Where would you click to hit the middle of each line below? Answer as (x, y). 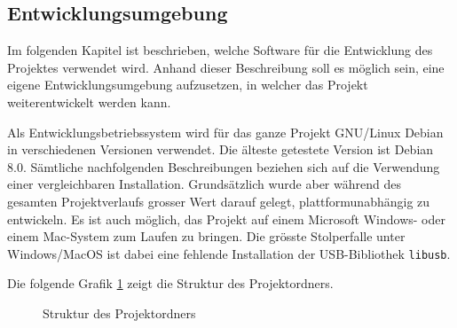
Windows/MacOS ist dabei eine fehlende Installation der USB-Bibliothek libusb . (229, 253)
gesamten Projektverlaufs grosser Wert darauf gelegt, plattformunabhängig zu (219, 201)
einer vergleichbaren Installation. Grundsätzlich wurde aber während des (204, 184)
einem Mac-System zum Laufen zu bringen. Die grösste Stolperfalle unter (206, 236)
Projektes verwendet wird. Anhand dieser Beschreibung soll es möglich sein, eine (226, 67)
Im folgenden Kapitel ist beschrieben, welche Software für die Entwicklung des (220, 50)
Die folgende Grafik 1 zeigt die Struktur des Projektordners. (170, 283)
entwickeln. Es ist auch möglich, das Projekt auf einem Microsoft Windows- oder (226, 219)
